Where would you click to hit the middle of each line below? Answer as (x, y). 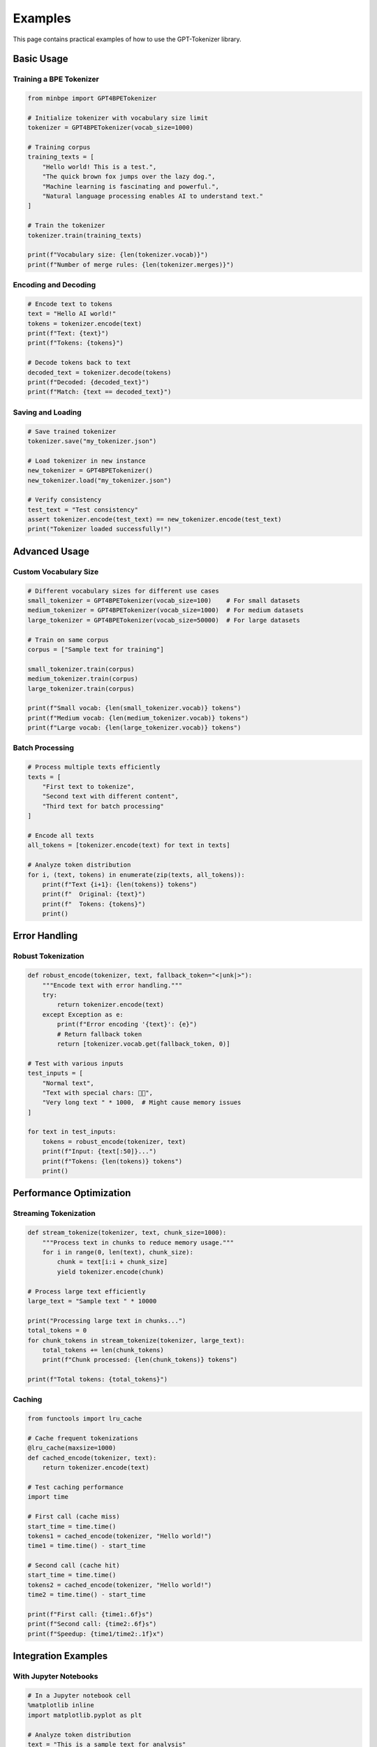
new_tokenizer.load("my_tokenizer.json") (99, 480)
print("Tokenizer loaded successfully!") (99, 529)
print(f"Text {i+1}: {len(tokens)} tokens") (120, 884)
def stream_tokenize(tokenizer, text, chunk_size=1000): (127, 1233)
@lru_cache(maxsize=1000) (72, 1448)
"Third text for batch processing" (103, 806)
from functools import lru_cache (85, 1419)
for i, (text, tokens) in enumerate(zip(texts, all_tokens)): (136, 875)
